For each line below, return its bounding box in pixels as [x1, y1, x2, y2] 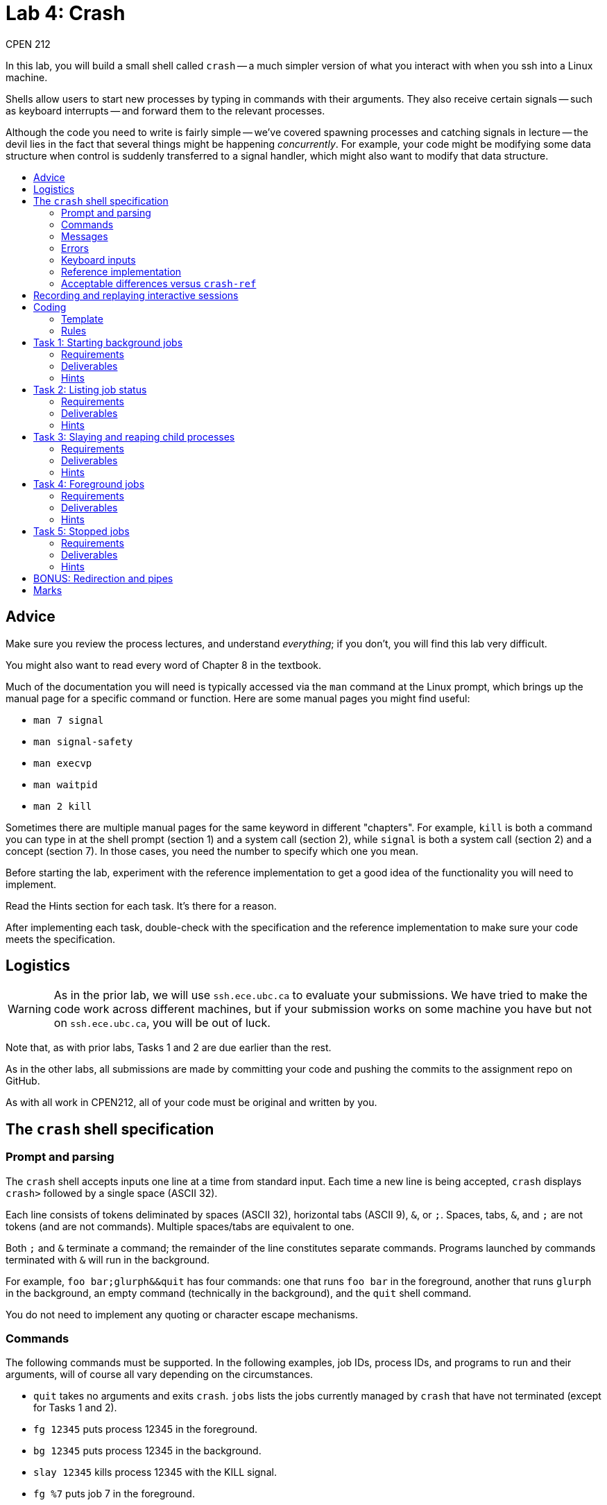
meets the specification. [6, 933, 116, 945]
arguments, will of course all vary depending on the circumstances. [6, 1368, 314, 1381]
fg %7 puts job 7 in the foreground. [33, 1488, 195, 1500]
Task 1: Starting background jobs [33, 336, 183, 348]
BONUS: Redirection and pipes [33, 572, 173, 584]
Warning [8, 1002, 51, 1017]
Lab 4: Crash [6, 1, 126, 25]
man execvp [33, 757, 92, 769]
